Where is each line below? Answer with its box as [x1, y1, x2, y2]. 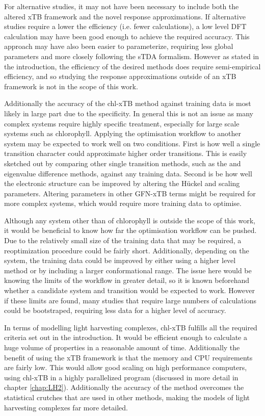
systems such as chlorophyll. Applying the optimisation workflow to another [4, 128, 241, 139]
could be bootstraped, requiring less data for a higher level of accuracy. [4, 305, 226, 316]
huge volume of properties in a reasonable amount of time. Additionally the [4, 342, 240, 352]
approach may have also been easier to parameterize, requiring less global [4, 41, 233, 51]
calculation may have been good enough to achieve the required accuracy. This [4, 31, 250, 41]
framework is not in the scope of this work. [4, 81, 138, 91]
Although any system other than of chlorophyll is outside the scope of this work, [4, 215, 255, 225]
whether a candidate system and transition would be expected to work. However [4, 285, 255, 296]
